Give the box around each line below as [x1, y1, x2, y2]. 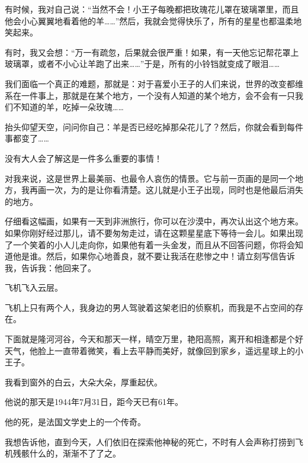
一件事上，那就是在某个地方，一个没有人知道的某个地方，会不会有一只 [21, 89, 295, 101]
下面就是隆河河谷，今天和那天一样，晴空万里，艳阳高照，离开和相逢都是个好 [5, 333, 303, 345]
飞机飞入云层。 [5, 281, 63, 294]
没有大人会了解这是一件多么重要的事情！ [5, 152, 162, 164]
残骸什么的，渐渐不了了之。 [12, 447, 121, 459]
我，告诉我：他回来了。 [5, 261, 96, 274]
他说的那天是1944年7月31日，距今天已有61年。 [5, 396, 183, 408]
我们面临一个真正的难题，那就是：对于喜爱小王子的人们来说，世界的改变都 [5, 77, 295, 89]
